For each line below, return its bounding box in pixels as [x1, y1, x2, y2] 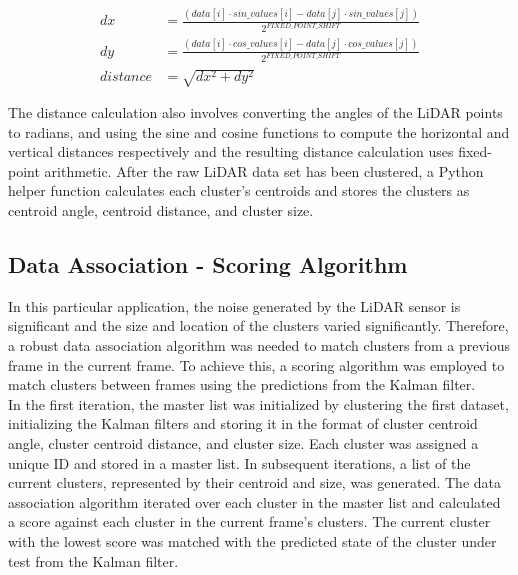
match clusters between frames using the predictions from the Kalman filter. [8, 374, 476, 395]
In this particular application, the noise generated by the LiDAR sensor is [8, 295, 461, 316]
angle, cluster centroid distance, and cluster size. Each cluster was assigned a [8, 432, 479, 453]
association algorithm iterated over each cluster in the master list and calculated [8, 491, 501, 512]
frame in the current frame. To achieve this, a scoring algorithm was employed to [8, 354, 505, 375]
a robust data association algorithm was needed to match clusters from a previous [8, 334, 510, 355]
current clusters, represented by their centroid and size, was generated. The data [8, 472, 501, 493]
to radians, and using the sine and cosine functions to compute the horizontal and [8, 121, 510, 142]
